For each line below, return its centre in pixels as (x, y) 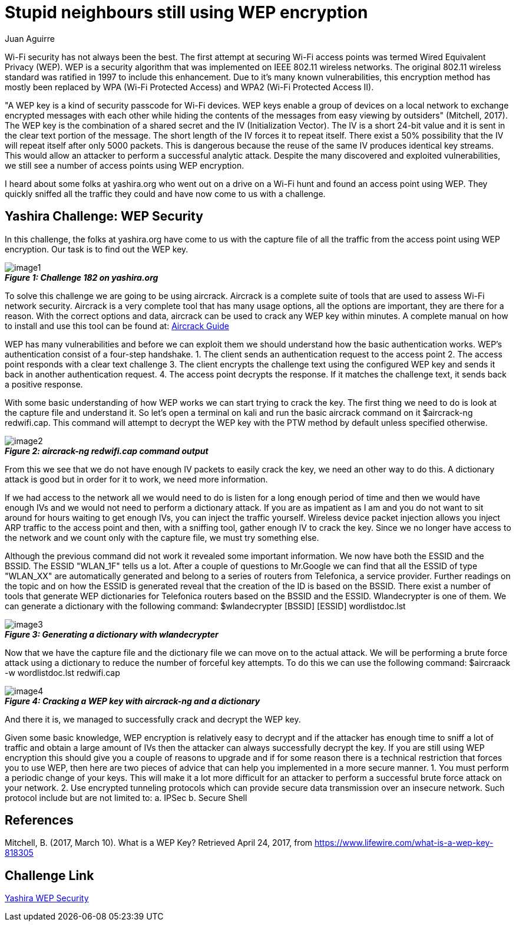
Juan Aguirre (30, 38)
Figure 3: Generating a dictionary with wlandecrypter (112, 634)
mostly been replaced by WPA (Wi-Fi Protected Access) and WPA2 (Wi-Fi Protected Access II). (189, 87)
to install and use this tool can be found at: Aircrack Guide (117, 326)
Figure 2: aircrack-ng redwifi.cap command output (107, 451)
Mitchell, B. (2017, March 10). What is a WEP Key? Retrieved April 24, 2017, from (159, 843)
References (39, 820)
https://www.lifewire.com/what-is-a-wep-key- (404, 843)
